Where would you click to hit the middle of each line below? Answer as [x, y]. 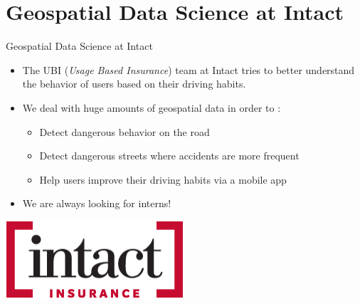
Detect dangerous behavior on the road [125, 131]
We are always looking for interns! [97, 203]
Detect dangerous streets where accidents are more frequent [169, 156]
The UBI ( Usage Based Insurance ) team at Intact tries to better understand [189, 69]
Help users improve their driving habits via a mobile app [163, 179]
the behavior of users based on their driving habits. [134, 84]
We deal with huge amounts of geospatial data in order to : [152, 107]
